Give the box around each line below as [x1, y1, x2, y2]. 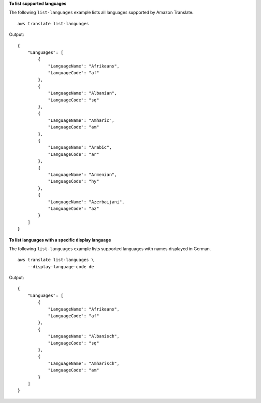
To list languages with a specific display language [9, 237, 111, 242]
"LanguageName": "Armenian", [48, 172, 117, 177]
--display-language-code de [27, 264, 94, 269]
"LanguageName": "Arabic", [48, 145, 112, 150]
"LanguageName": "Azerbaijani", [48, 199, 125, 205]
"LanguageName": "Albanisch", [48, 334, 120, 339]
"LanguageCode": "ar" [48, 151, 99, 157]
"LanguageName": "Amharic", [48, 117, 115, 123]
